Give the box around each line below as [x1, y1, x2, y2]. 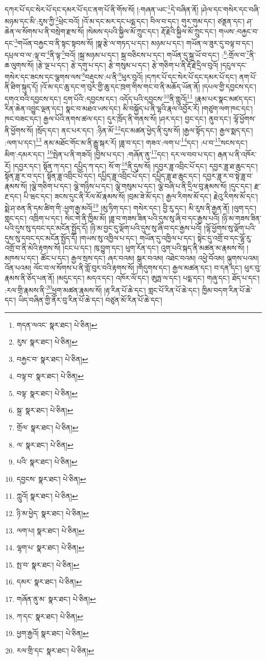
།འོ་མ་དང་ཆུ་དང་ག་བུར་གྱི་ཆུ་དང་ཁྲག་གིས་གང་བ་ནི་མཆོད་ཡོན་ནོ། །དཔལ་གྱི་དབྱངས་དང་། [40, 81, 256, 92]
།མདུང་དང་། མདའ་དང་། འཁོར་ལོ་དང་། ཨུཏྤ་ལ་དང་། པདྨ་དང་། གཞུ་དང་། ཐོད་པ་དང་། [57, 273, 260, 283]
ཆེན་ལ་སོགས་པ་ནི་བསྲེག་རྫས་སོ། [5, 26, 84, 36]
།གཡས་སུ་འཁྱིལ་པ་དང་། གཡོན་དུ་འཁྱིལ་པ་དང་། [79, 232, 195, 243]
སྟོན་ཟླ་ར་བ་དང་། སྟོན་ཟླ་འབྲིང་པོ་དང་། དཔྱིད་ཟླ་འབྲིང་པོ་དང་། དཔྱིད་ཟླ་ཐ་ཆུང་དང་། [5, 170, 201, 181]
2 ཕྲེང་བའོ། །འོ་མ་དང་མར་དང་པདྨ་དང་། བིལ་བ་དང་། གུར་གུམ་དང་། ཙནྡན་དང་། [55, 14, 245, 26]
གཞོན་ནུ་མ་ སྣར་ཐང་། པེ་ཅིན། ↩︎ [16, 594, 96, 604]
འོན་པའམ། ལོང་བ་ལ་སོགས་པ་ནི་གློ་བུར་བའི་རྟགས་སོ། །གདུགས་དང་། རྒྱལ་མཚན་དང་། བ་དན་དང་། [5, 262, 242, 273]
